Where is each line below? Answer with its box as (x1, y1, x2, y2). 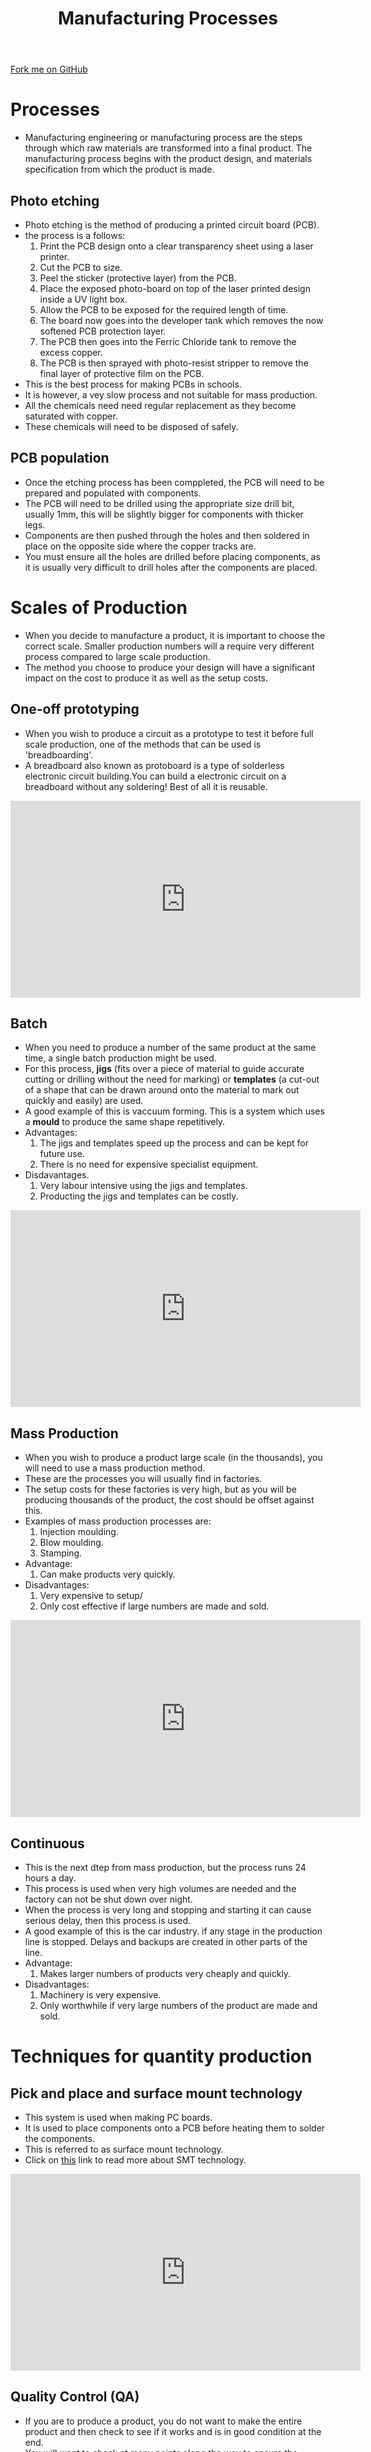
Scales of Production (10, 596, 188, 619)
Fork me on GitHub (10, 63, 88, 76)
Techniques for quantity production (10, 2045, 313, 2068)
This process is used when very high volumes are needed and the (24, 1882, 297, 1894)
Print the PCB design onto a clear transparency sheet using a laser (39, 240, 314, 252)
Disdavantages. (24, 1169, 90, 1181)
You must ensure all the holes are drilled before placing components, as (24, 550, 321, 562)
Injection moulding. (39, 1526, 119, 1538)
